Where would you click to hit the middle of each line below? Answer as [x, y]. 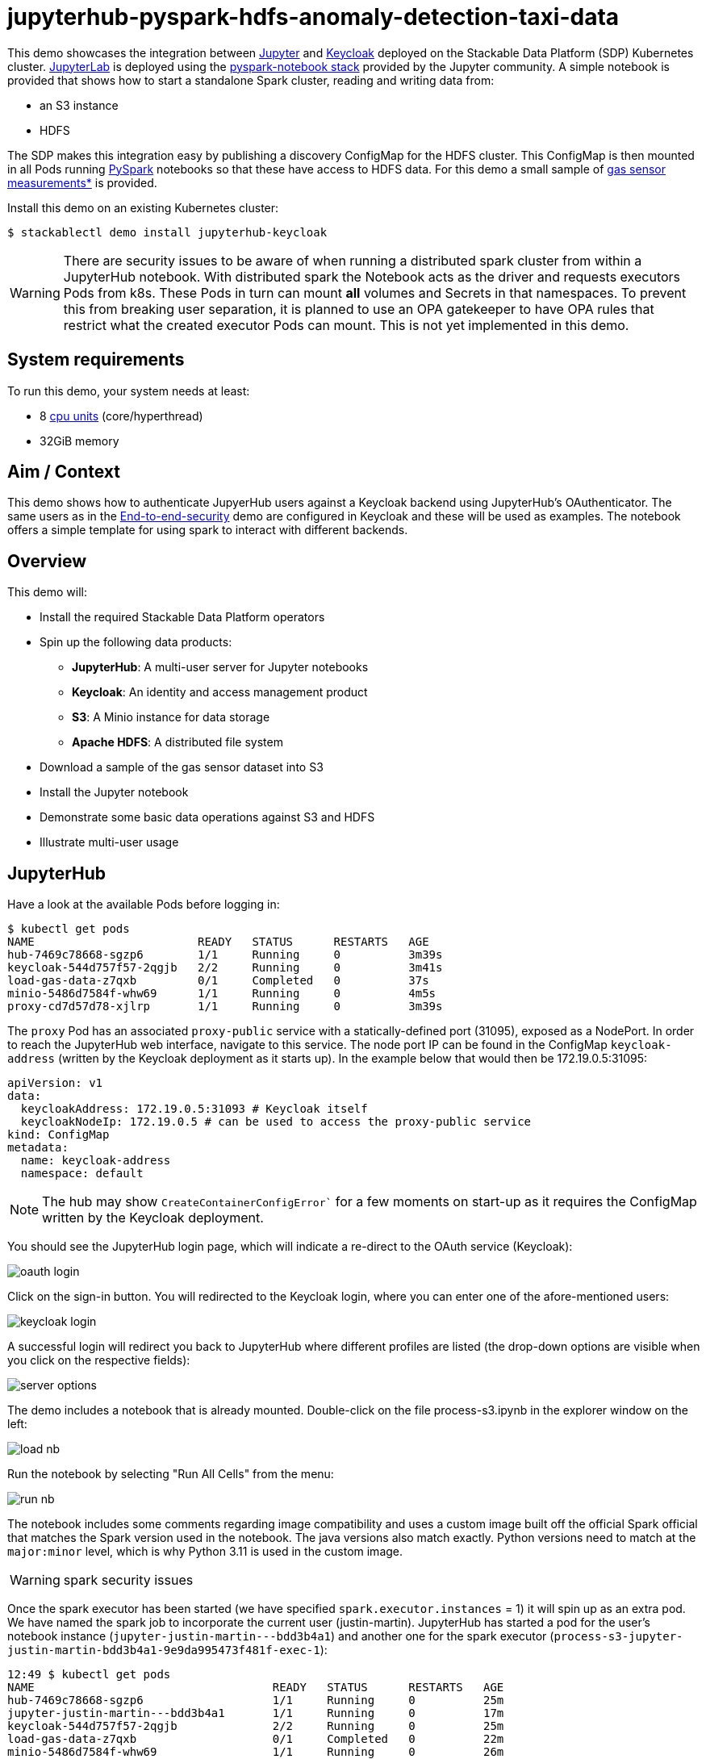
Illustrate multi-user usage [109, 842]
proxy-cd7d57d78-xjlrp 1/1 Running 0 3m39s [225, 1007]
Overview [47, 561]
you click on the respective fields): [99, 1360]
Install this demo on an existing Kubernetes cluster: [143, 207]
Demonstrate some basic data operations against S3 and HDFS [207, 817]
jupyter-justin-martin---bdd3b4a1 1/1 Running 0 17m [256, 1713]
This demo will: [48, 592]
